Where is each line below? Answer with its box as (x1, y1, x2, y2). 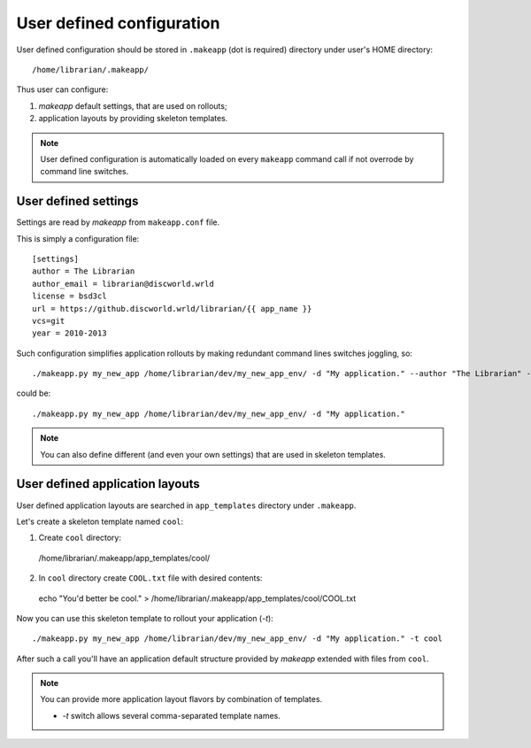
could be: (16, 388, 51, 398)
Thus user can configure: (16, 84, 109, 95)
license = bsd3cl (32, 291, 107, 301)
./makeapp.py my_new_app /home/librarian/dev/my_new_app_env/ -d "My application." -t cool (32, 634, 442, 644)
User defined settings (16, 194, 139, 209)
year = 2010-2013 (32, 328, 107, 338)
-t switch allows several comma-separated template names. (62, 710, 281, 721)
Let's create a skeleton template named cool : (16, 516, 184, 527)
